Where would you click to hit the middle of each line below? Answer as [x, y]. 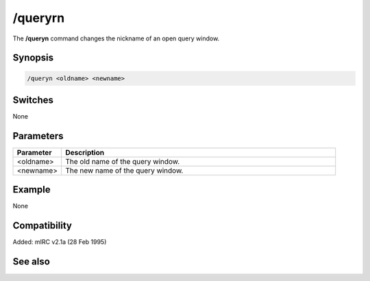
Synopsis [33, 58]
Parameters [38, 136]
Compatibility [42, 226]
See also [32, 261]
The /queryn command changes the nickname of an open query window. [116, 38]
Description [85, 152]
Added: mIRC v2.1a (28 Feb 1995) [60, 242]
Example [32, 190]
